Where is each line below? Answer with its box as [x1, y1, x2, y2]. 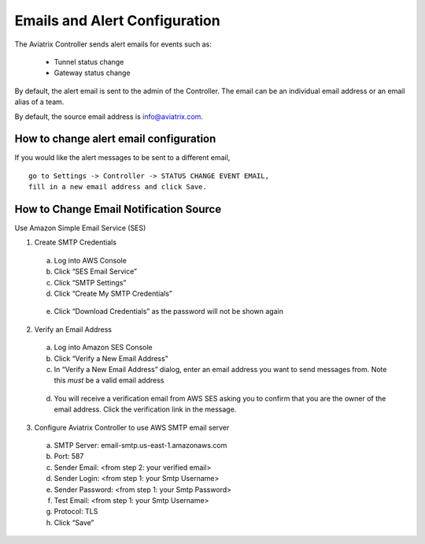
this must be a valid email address [54, 375, 164, 386]
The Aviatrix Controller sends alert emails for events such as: [14, 39, 213, 49]
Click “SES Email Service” [54, 266, 138, 276]
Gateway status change [54, 68, 131, 78]
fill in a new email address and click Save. [28, 182, 208, 192]
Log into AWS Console [54, 255, 128, 265]
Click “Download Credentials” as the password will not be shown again [54, 307, 283, 316]
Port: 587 [54, 452, 84, 461]
